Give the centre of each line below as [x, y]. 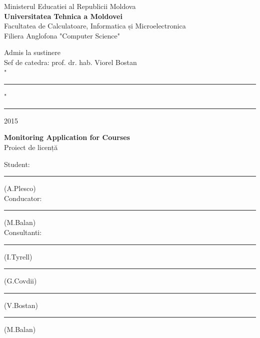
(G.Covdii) [20, 281]
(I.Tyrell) [18, 256]
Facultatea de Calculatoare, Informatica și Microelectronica [95, 26]
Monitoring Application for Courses [67, 137]
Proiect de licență [31, 147]
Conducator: [23, 198]
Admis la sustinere [32, 52]
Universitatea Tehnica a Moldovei [63, 16]
